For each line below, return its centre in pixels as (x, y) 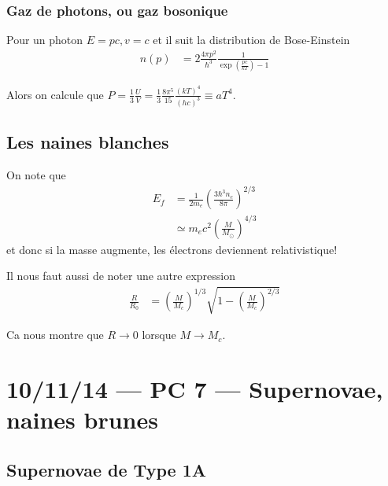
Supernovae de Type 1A (106, 469)
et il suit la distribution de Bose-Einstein (251, 40)
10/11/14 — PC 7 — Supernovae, (195, 389)
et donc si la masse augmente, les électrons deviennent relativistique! (172, 249)
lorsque (159, 335)
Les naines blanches (88, 142)
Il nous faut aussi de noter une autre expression (121, 276)
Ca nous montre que (55, 335)
